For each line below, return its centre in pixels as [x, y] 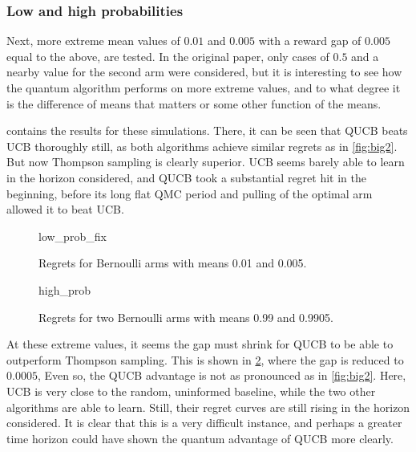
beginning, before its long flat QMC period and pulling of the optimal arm [190, 193]
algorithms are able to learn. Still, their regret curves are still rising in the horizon [208, 407]
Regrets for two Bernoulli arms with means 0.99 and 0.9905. [186, 317]
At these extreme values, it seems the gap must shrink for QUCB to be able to [200, 344]
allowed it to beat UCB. [65, 209]
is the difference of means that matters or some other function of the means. [194, 103]
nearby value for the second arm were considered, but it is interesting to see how [204, 72]
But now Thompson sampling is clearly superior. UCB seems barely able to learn [206, 162]
